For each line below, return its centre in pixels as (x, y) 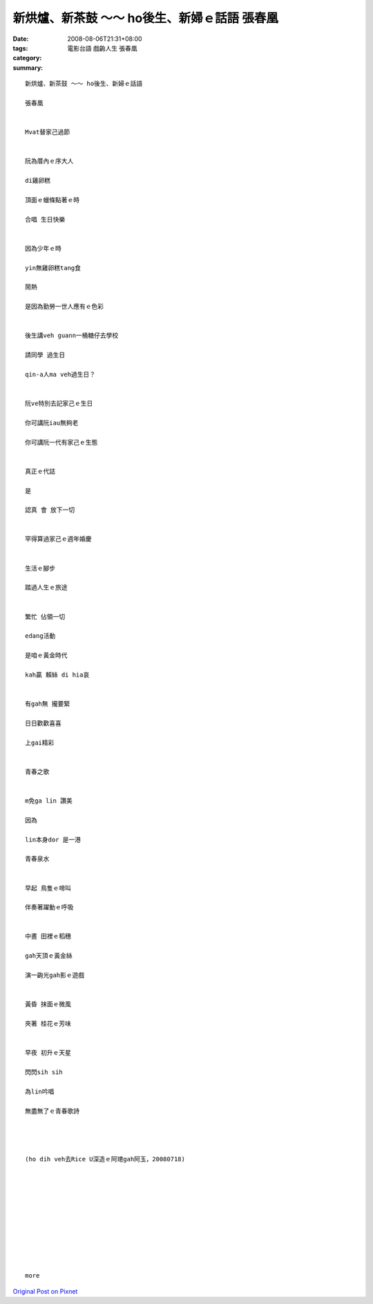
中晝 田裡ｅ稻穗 (48, 936)
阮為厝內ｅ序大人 (49, 161)
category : (27, 58)
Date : (21, 39)
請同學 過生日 (45, 355)
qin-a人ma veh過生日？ (60, 374)
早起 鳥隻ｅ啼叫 (48, 888)
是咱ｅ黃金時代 (46, 655)
